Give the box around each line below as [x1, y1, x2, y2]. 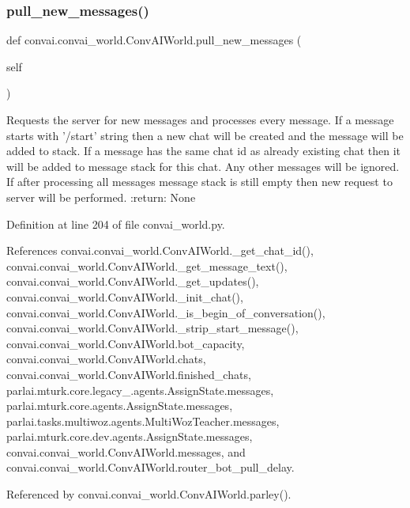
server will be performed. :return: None [6, 188, 196, 205]
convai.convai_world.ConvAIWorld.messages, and [6, 443, 246, 460]
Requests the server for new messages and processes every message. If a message [6, 112, 394, 127]
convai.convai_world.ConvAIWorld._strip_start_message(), [6, 320, 299, 336]
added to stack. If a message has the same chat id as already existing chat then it [6, 142, 401, 159]
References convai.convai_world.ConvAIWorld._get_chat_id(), [6, 242, 314, 259]
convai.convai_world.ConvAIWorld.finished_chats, [6, 366, 251, 382]
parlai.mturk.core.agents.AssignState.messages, [6, 397, 233, 414]
